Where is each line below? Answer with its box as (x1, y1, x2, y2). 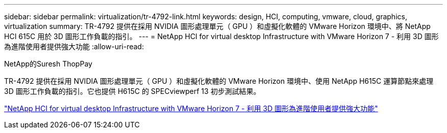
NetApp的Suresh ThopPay (4, 59, 92, 68)
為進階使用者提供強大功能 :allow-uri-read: (4, 42, 144, 51)
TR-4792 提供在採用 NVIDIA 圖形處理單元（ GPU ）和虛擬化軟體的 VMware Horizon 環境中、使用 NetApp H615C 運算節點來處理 (4, 77, 434, 85)
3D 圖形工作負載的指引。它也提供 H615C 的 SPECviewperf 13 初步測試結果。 (4, 87, 261, 95)
